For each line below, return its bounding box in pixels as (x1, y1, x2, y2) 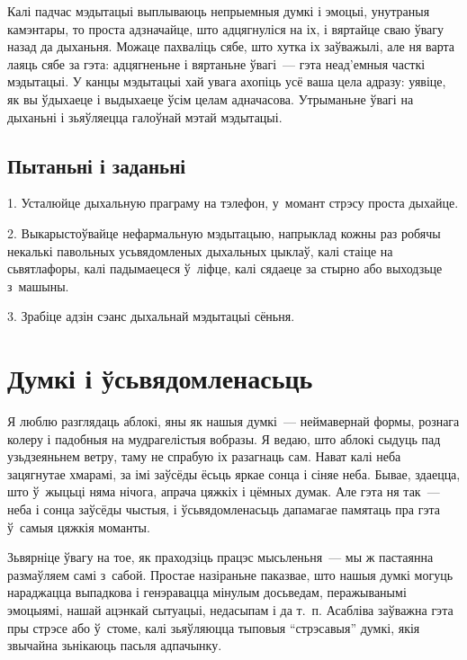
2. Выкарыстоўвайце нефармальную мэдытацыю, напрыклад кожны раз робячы (7, 223, 441, 242)
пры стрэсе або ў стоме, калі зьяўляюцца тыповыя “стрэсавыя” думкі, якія (7, 618, 420, 637)
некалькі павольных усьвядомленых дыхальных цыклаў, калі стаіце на (7, 241, 393, 260)
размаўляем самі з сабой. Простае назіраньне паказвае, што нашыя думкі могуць (7, 565, 454, 584)
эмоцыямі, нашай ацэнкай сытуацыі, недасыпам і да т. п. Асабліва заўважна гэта (7, 600, 454, 619)
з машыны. (7, 276, 69, 295)
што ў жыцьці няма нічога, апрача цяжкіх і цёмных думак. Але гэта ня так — (7, 482, 440, 501)
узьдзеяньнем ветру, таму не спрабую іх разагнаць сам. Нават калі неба (7, 447, 401, 466)
